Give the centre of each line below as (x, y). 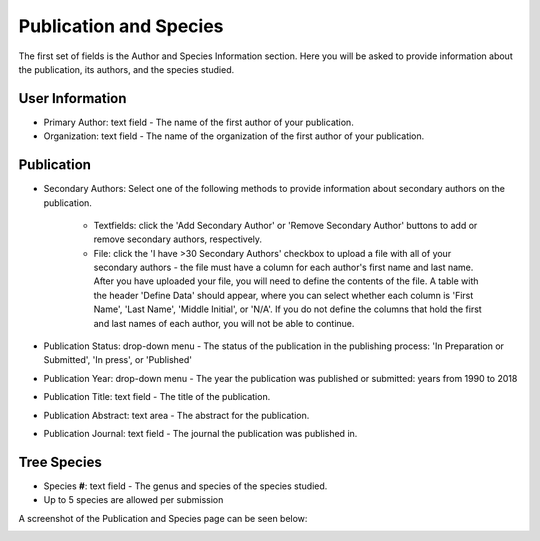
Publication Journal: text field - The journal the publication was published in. (200, 433)
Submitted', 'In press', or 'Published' (117, 360)
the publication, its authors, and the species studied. (126, 69)
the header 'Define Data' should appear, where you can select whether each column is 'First (283, 295)
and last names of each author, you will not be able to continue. (224, 323)
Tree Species (60, 461)
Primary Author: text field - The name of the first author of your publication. (198, 122)
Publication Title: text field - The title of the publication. (157, 397)
